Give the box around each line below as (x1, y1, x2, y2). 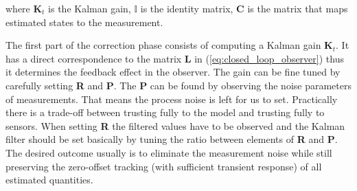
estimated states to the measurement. (5, 14, 163, 29)
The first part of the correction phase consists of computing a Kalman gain (5, 38, 321, 52)
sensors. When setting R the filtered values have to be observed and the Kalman (5, 118, 345, 133)
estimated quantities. (5, 172, 93, 187)
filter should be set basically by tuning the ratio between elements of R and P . (5, 132, 338, 146)
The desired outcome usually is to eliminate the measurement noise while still (5, 145, 332, 159)
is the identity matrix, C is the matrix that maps (140, 1, 348, 15)
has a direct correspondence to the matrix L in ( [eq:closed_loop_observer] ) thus (5, 51, 344, 65)
